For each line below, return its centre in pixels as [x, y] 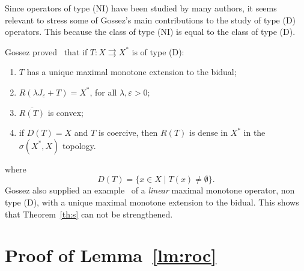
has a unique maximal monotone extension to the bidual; [132, 72]
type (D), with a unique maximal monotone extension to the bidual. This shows [152, 202]
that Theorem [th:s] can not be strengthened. [89, 214]
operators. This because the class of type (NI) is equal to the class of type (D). [150, 32]
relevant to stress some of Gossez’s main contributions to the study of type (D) [150, 20]
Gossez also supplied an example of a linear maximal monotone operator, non [150, 190]
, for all [103, 92]
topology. [79, 145]
